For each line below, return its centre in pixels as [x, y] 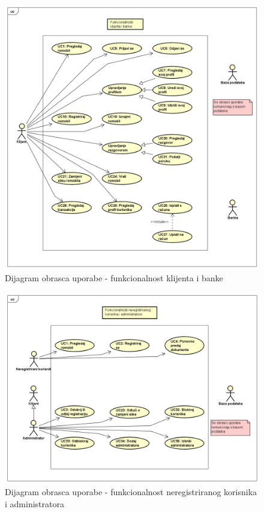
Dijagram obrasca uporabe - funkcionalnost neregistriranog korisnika [131, 492]
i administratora [34, 503]
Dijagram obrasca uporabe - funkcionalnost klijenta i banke [114, 277]
